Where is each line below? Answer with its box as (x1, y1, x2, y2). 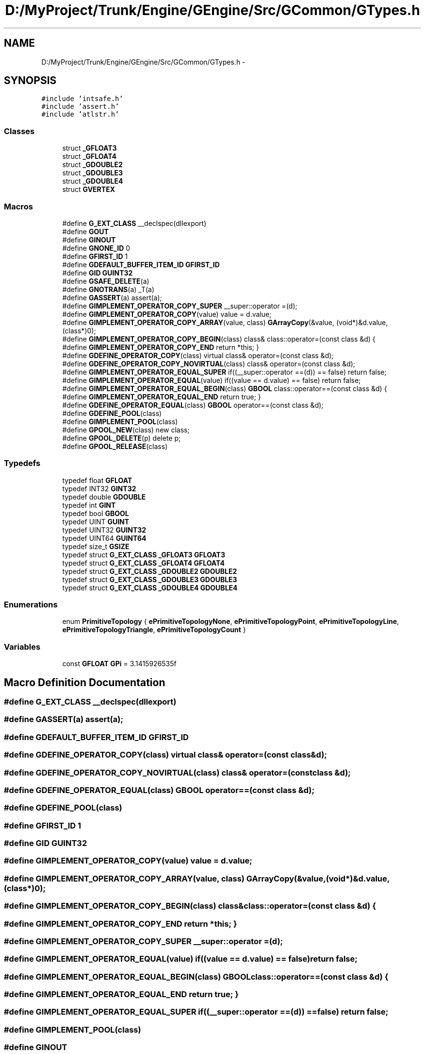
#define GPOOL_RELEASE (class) (62, 442, 168, 450)
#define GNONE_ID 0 (62, 243, 131, 252)
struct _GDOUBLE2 (62, 160, 123, 169)
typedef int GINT (62, 501, 116, 509)
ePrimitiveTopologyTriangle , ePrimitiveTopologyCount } (62, 625, 246, 634)
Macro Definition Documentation (4, 676, 165, 689)
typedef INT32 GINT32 (62, 484, 136, 493)
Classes (4, 126, 35, 136)
